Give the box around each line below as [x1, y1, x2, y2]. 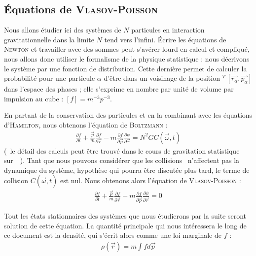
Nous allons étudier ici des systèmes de [4, 25, 121, 35]
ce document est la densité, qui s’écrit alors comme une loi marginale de [4, 230, 221, 240]
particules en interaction [131, 25, 205, 35]
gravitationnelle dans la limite [4, 34, 94, 44]
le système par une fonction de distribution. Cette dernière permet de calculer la [4, 63, 247, 73]
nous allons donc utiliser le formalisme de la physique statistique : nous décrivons [4, 53, 250, 64]
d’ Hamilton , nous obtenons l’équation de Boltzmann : [4, 119, 168, 129]
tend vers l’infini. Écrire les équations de [104, 34, 226, 44]
